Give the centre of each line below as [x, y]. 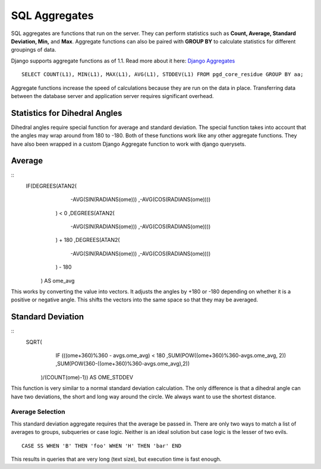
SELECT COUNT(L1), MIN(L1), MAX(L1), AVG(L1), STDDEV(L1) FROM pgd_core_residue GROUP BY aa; [163, 75]
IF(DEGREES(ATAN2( [51, 186]
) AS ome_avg [58, 281]
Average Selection [38, 412]
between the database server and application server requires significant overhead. [112, 96]
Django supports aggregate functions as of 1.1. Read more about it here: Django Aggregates [123, 61]
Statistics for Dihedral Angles [67, 113]
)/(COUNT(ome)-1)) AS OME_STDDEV [87, 377]
